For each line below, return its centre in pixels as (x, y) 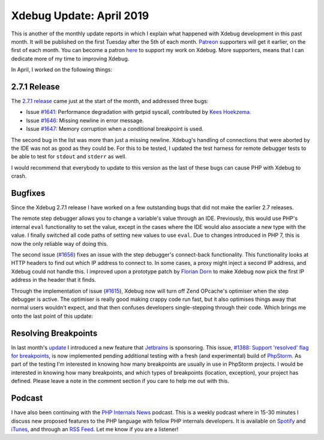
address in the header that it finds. (53, 280)
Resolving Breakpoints (54, 333)
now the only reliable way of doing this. (59, 243)
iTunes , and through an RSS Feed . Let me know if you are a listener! (95, 429)
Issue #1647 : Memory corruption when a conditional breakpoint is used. (115, 129)
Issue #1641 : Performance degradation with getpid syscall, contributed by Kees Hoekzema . (139, 112)
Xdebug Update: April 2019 (80, 16)
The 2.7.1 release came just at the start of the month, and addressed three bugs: (110, 101)
